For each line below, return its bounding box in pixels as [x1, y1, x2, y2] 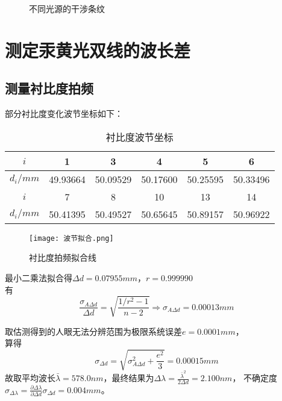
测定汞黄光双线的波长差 [5, 37, 191, 62]
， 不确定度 [232, 371, 278, 384]
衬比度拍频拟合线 [29, 251, 96, 264]
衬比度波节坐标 [105, 129, 174, 144]
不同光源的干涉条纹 [29, 2, 105, 14]
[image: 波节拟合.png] [29, 234, 114, 243]
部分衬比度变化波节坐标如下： [5, 107, 123, 120]
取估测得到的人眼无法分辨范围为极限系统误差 [5, 325, 182, 337]
